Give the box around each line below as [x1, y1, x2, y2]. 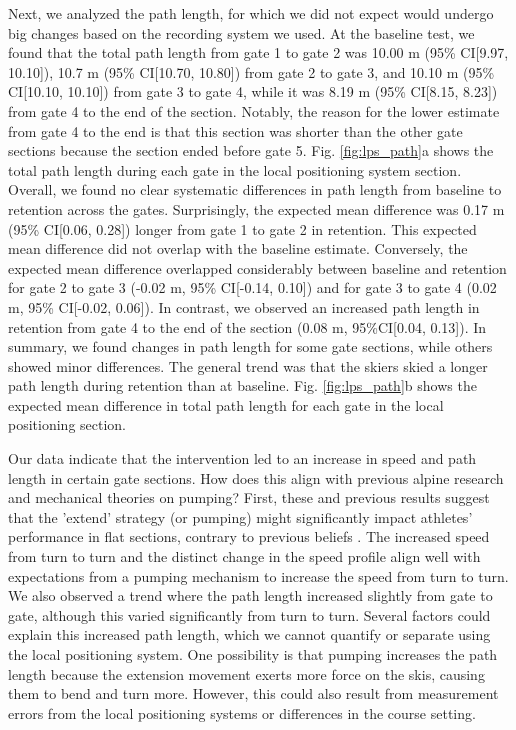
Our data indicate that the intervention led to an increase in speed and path [8, 448, 477, 469]
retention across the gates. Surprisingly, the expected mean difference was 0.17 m [8, 198, 505, 219]
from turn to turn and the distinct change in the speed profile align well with [8, 546, 481, 567]
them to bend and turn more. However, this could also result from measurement [8, 683, 499, 704]
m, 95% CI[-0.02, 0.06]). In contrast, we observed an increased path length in [8, 296, 480, 317]
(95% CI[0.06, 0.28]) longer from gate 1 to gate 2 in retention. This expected [8, 218, 477, 239]
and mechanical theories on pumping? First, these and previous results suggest [8, 487, 490, 508]
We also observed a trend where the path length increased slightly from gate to [8, 585, 493, 606]
